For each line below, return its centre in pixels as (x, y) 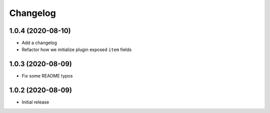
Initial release (35, 102)
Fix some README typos (47, 76)
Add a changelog (39, 43)
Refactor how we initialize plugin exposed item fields (77, 49)
